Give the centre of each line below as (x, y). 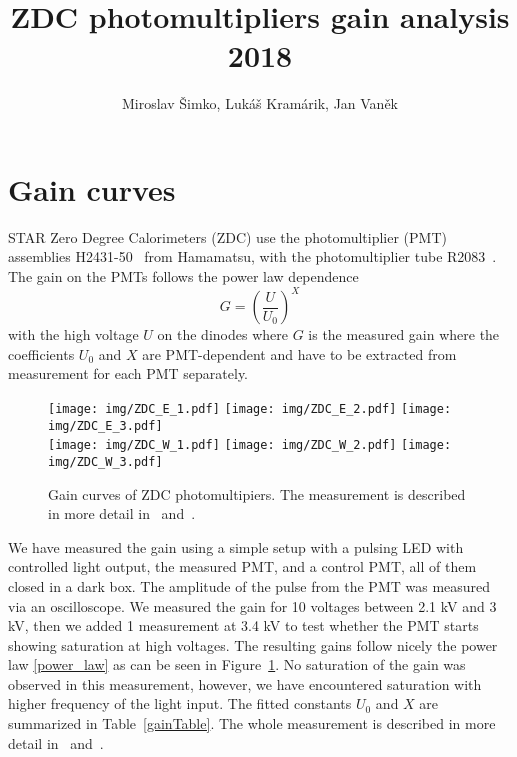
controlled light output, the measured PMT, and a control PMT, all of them (242, 566)
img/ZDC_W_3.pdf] (105, 461)
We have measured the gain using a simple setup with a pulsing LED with (236, 546)
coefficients (41, 353)
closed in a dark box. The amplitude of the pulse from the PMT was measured (249, 585)
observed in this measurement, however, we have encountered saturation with (245, 683)
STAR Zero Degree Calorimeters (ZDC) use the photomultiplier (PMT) (227, 236)
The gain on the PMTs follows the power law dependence (183, 276)
